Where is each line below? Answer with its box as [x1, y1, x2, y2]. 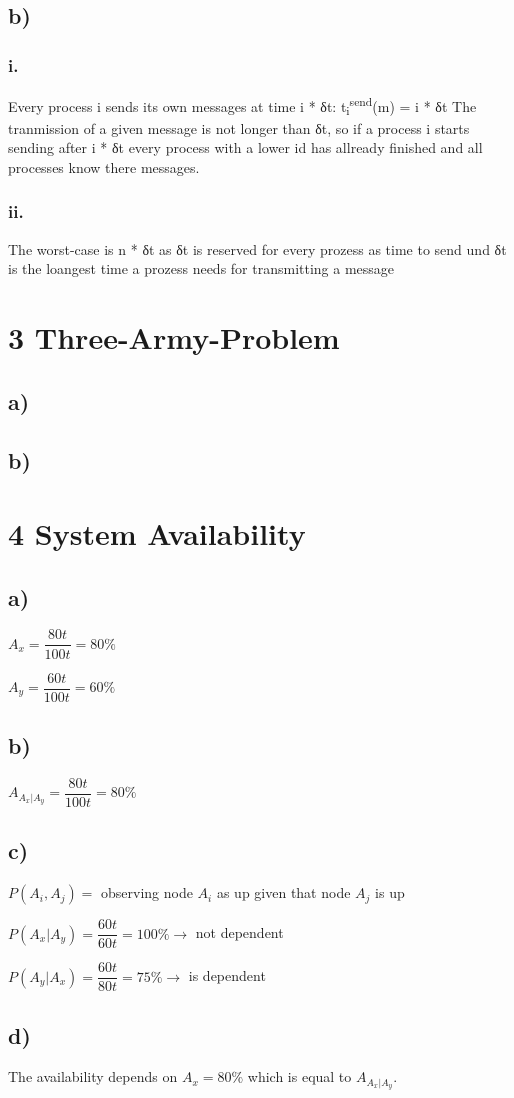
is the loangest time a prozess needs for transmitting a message [8, 258, 395, 279]
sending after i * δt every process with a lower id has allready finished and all [8, 137, 483, 158]
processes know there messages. [8, 156, 200, 177]
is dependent [188, 965, 266, 986]
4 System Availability [8, 513, 306, 554]
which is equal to [247, 1066, 352, 1087]
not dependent [195, 922, 284, 943]
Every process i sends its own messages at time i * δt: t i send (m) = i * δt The [8, 93, 477, 119]
